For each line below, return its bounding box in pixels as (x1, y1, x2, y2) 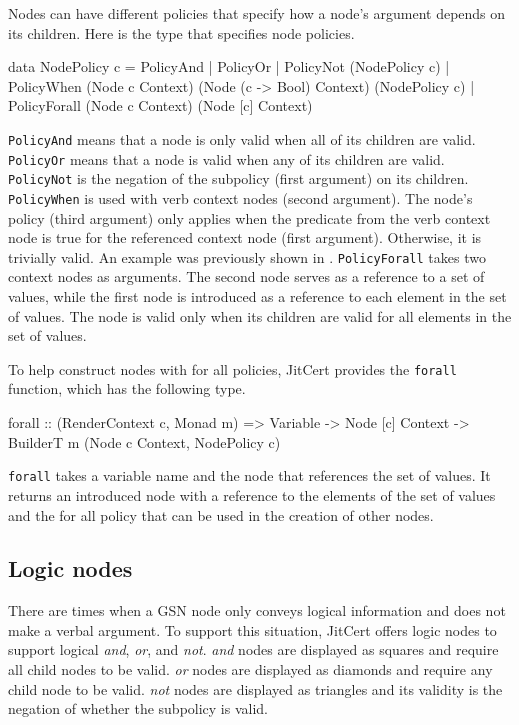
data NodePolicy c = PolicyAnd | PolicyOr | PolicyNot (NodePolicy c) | (8, 56, 450, 77)
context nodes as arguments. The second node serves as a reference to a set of (8, 266, 485, 287)
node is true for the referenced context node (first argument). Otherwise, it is (8, 227, 482, 248)
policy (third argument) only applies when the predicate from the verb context (8, 207, 491, 228)
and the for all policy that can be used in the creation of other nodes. (8, 504, 434, 525)
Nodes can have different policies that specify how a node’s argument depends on (8, 3, 506, 23)
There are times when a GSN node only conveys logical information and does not (8, 600, 506, 621)
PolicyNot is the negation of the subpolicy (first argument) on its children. (8, 168, 469, 189)
